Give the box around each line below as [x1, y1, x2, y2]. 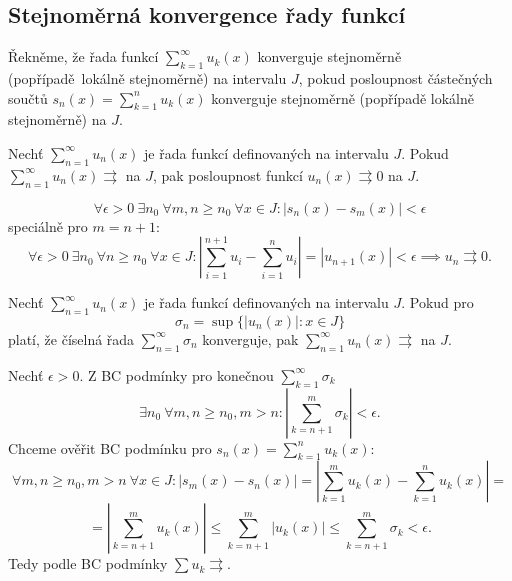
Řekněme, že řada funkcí [8, 46, 159, 67]
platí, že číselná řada [8, 328, 135, 349]
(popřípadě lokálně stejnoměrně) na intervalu [8, 68, 287, 88]
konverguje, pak [202, 328, 299, 349]
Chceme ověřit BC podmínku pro [8, 437, 212, 458]
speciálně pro [8, 215, 88, 236]
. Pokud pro [401, 292, 474, 313]
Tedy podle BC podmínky [8, 553, 168, 574]
